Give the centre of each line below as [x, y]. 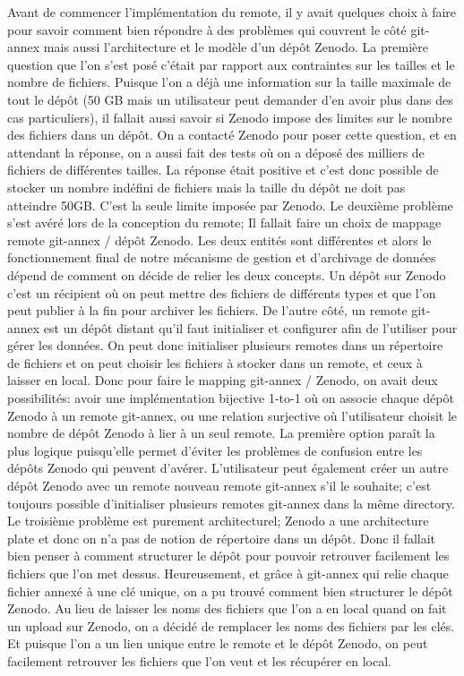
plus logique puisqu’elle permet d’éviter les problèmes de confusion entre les [215, 450]
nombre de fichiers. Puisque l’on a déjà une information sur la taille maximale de [229, 82]
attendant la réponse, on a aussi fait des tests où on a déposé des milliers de [216, 152]
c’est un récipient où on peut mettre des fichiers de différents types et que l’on [222, 292]
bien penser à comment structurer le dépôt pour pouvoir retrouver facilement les [228, 556]
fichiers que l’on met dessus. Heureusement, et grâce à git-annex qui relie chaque [228, 573]
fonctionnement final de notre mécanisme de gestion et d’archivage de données [222, 257]
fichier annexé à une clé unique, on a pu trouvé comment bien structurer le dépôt [230, 590]
